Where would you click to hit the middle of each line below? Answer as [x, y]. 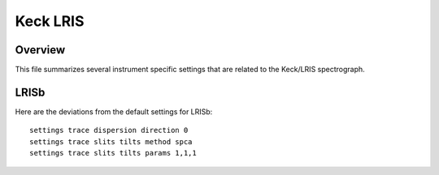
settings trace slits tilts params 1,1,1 [113, 153]
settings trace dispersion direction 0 [109, 130]
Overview [40, 50]
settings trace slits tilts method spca [111, 141]
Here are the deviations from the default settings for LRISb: [114, 111]
